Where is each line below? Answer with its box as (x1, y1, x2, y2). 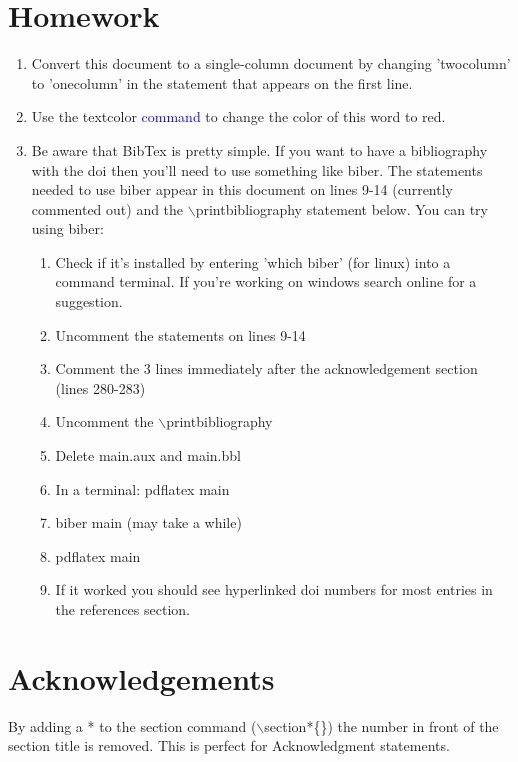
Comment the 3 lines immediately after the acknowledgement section (55, 358, 478, 379)
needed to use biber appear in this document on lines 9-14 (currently (31, 179, 453, 200)
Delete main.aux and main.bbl (55, 445, 241, 466)
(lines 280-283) (55, 377, 146, 398)
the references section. (55, 599, 190, 619)
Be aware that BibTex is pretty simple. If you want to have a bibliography (31, 139, 488, 160)
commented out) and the (31, 198, 184, 219)
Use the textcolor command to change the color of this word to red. (31, 106, 446, 127)
